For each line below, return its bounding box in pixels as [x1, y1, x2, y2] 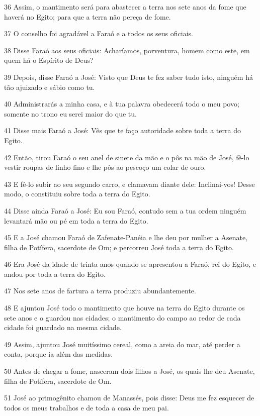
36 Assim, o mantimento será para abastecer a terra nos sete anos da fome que [4, 2, 246, 12]
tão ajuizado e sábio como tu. [4, 81, 95, 92]
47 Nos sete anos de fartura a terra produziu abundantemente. [4, 285, 196, 296]
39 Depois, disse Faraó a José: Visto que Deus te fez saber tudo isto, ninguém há [4, 71, 253, 82]
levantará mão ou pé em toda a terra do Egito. [4, 215, 148, 226]
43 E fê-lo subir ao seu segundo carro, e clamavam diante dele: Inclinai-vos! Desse [4, 178, 255, 189]
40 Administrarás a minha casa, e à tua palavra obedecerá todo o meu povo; [4, 98, 239, 109]
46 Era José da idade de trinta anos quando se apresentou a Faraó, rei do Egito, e [4, 259, 256, 269]
